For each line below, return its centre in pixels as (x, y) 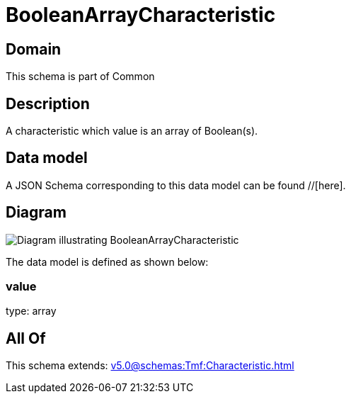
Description (48, 103)
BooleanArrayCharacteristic (141, 15)
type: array (31, 311)
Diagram (36, 213)
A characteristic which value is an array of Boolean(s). (132, 131)
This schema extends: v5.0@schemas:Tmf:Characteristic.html (150, 366)
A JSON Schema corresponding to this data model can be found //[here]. (176, 185)
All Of (26, 338)
